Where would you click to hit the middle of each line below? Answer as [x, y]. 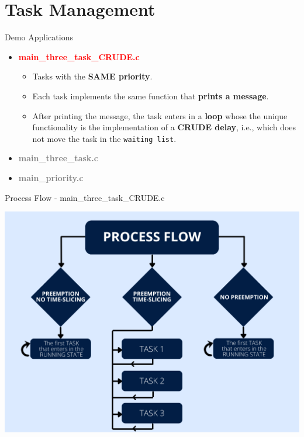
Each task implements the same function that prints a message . [151, 96]
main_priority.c [51, 177]
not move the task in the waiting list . [104, 138]
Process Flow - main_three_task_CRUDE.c [85, 197]
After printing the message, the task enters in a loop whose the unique [160, 115]
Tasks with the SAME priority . [92, 76]
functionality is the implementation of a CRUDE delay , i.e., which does [164, 127]
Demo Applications [39, 37]
